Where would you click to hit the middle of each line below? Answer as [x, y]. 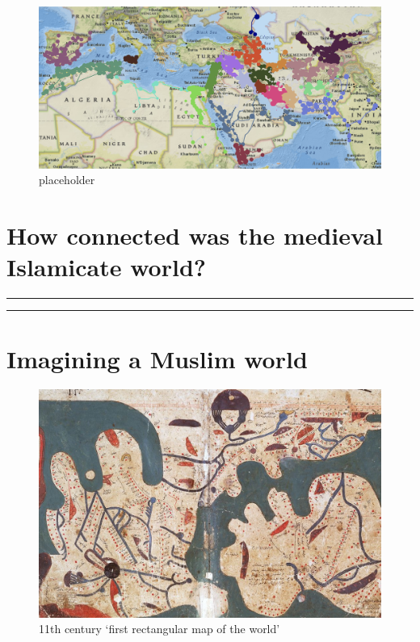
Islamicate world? [106, 267]
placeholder [67, 180]
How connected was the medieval [195, 235]
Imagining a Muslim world [157, 358]
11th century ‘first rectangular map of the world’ [160, 629]
